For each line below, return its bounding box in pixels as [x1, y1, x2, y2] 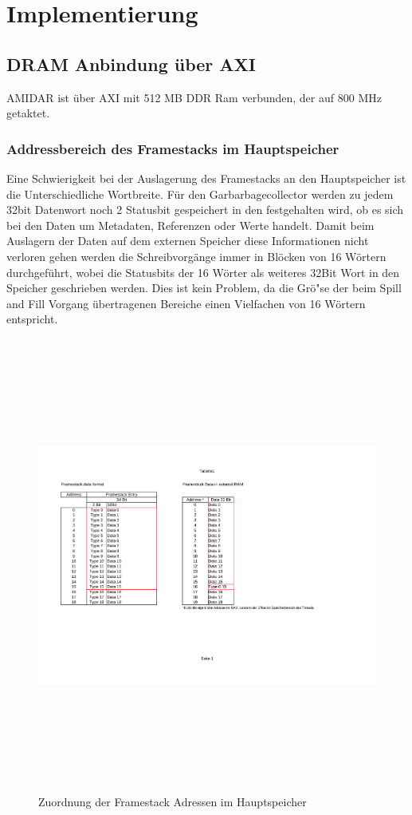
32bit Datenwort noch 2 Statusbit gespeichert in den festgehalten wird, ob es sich [6, 201, 404, 218]
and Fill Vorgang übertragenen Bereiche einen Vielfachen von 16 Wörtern [6, 295, 366, 311]
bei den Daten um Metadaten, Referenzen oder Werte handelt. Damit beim [6, 216, 375, 233]
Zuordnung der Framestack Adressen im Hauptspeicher [38, 793, 307, 810]
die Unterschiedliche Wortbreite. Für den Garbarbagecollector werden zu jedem [6, 185, 394, 202]
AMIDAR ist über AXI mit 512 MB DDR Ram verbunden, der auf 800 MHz [6, 89, 382, 105]
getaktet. [6, 105, 50, 121]
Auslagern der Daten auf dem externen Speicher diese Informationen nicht [6, 232, 369, 249]
